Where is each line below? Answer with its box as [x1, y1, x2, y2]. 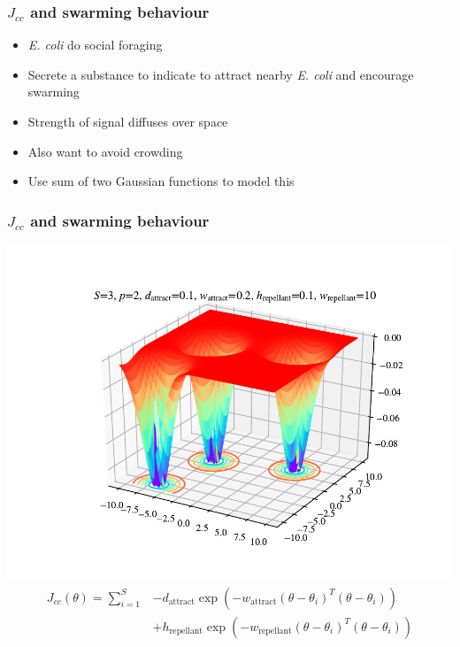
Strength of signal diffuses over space [27, 112, 228, 130]
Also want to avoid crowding [27, 142, 183, 160]
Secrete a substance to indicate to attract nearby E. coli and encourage [27, 65, 414, 83]
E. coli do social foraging [27, 35, 163, 54]
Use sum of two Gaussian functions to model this [27, 172, 295, 190]
